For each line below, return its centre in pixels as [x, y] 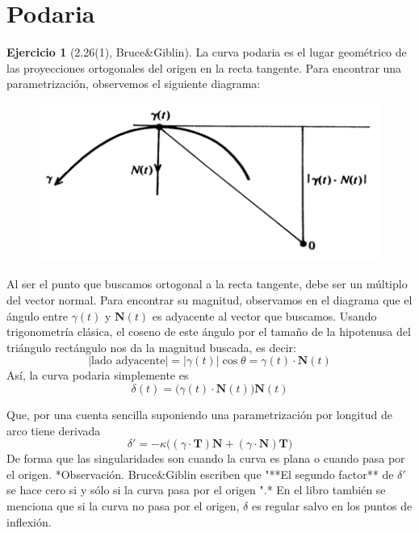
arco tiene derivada [54, 430]
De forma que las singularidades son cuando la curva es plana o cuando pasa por [206, 458]
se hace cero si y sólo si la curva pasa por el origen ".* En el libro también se [196, 490]
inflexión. [29, 521]
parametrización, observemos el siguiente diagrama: [134, 84]
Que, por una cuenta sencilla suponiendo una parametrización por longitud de [199, 414]
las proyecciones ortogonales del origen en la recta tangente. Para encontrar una [204, 67]
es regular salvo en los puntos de [332, 505]
